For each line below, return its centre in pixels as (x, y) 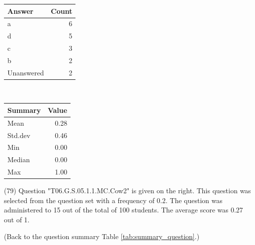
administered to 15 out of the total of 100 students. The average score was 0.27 (124, 210)
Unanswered (26, 72)
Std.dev (19, 135)
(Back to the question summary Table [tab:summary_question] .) (102, 236)
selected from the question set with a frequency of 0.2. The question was (113, 200)
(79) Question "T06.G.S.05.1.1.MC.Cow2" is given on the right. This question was (127, 191)
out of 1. (17, 219)
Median (19, 159)
